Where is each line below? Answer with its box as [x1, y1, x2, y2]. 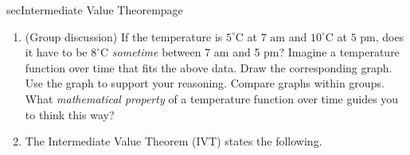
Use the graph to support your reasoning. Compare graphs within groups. [25, 75, 385, 91]
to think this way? [25, 106, 115, 122]
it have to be [25, 44, 88, 60]
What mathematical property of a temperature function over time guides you [25, 90, 399, 107]
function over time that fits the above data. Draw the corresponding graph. [25, 59, 392, 76]
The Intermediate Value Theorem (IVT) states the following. [25, 133, 322, 149]
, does [375, 28, 404, 45]
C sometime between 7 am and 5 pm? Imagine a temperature [100, 44, 400, 60]
